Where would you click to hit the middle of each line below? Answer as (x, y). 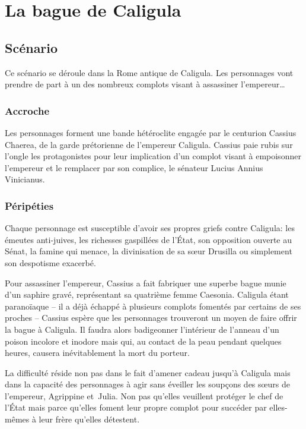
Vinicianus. (25, 179)
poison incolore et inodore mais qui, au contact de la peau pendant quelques (143, 341)
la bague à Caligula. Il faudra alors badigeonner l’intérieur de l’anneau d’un (142, 329)
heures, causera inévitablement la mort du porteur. (97, 353)
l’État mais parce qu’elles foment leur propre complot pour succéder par (136, 407)
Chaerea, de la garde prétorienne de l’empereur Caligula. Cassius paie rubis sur (149, 144)
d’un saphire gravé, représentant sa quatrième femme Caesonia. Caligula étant (147, 294)
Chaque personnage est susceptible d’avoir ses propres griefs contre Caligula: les (150, 228)
